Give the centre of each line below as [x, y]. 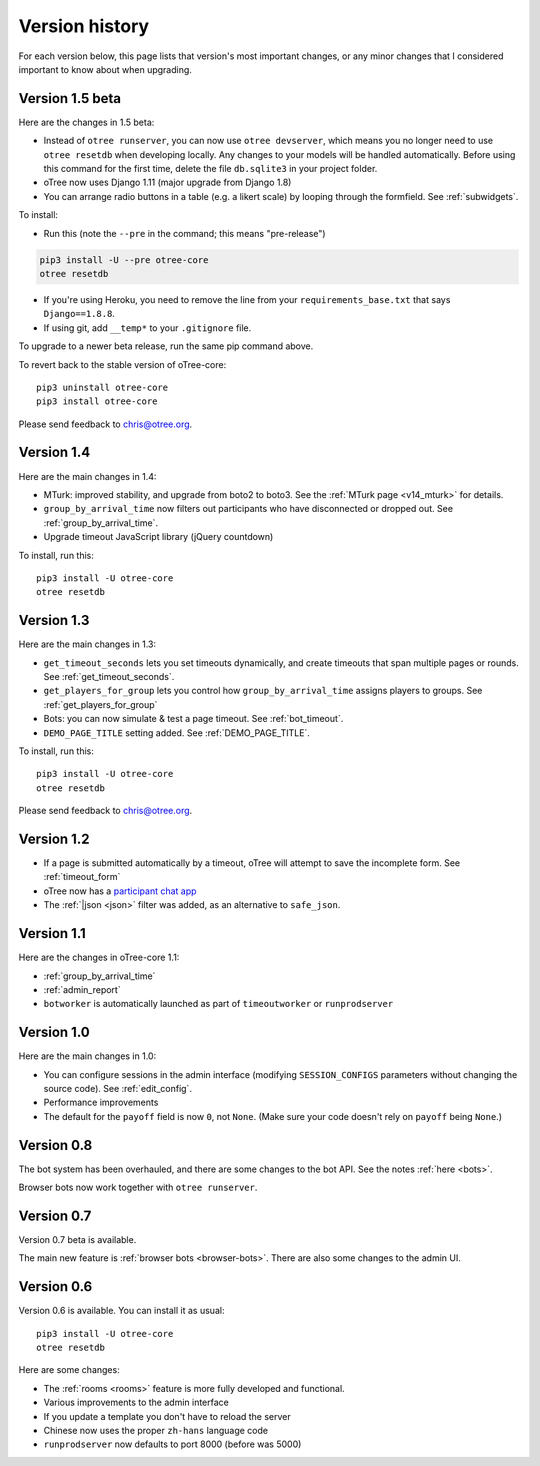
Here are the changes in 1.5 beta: [86, 122]
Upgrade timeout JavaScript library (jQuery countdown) [158, 537]
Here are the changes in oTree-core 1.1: [99, 957]
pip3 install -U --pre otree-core [124, 259]
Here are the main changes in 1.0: [87, 1056]
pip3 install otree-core [97, 401]
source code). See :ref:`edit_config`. [117, 1088]
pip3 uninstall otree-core [102, 387]
